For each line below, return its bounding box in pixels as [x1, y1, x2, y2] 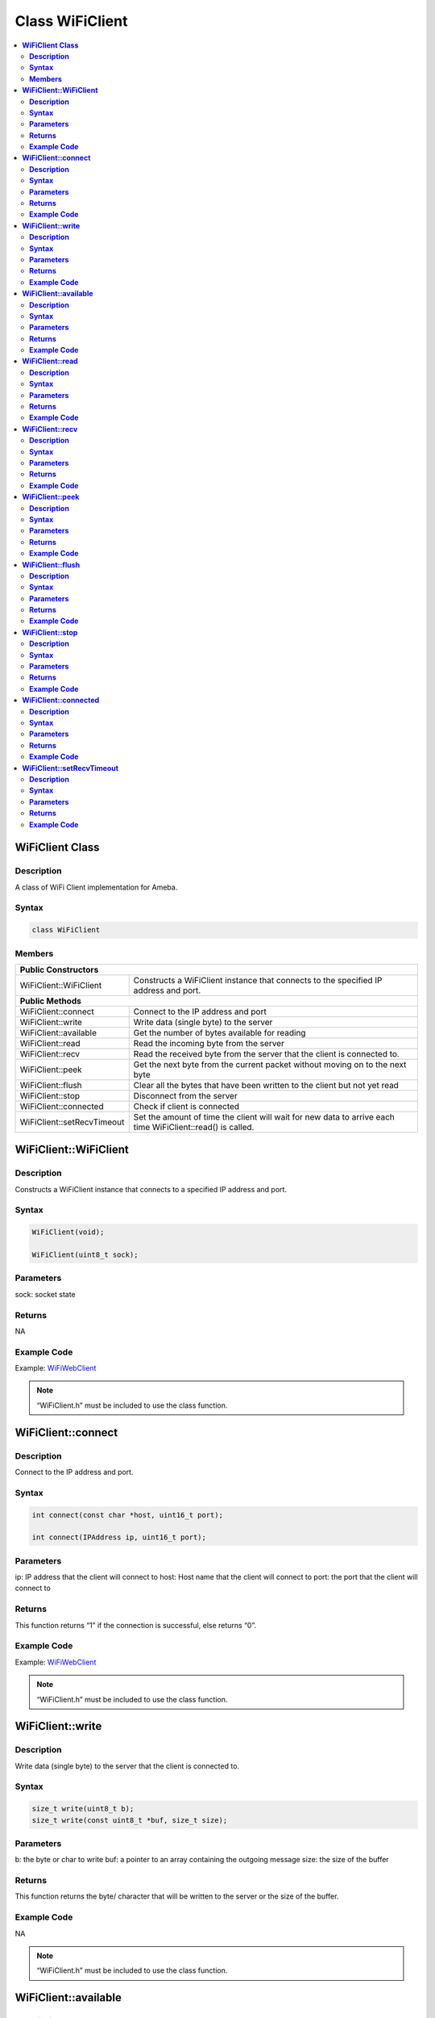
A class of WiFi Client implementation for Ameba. [14, 882, 178, 892]
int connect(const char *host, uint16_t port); [31, 1510, 223, 1519]
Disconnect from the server [133, 1090, 238, 1101]
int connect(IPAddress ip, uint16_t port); [31, 1533, 207, 1542]
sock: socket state [14, 1289, 76, 1299]
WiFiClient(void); [31, 1228, 105, 1237]
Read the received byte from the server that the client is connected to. [133, 1048, 400, 1059]
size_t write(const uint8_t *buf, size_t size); [31, 1815, 228, 1824]
